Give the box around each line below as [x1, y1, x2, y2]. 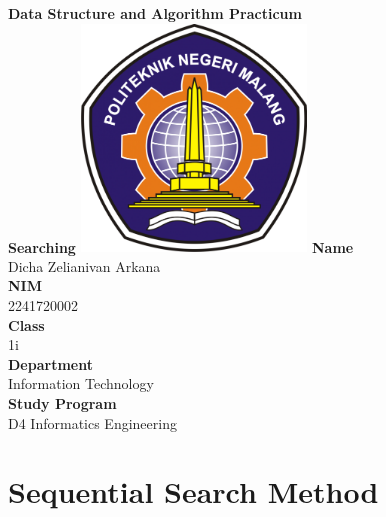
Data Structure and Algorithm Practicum [8, 3, 302, 23]
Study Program [8, 392, 117, 413]
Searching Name [8, 236, 354, 257]
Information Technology [8, 373, 154, 394]
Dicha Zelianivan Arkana [8, 255, 161, 276]
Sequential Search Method [8, 471, 379, 512]
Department [8, 353, 93, 374]
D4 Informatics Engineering [8, 412, 177, 433]
